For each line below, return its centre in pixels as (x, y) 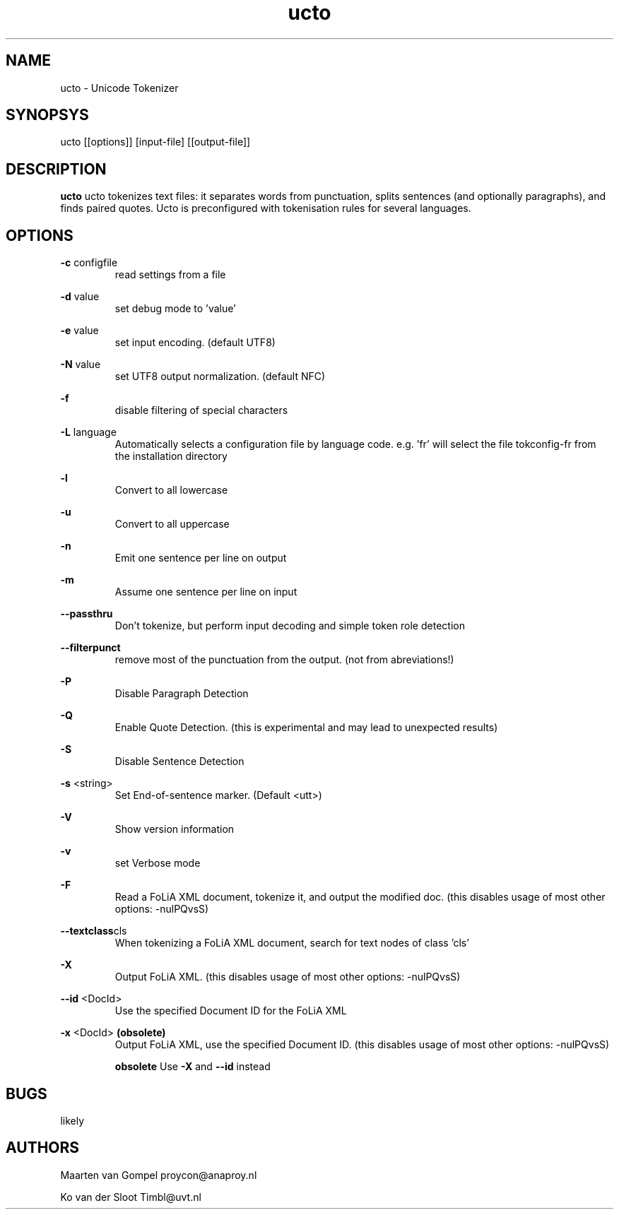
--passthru (87, 614)
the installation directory (171, 456)
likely (72, 1120)
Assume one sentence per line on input (206, 592)
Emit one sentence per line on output (201, 558)
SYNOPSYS (47, 115)
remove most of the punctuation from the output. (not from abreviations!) (284, 660)
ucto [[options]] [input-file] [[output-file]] (155, 142)
